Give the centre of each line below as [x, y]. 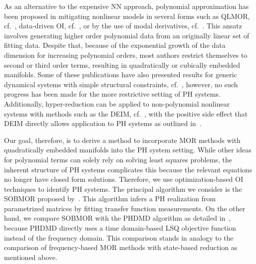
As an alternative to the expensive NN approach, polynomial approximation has [127, 6]
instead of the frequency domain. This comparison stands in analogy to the [119, 237]
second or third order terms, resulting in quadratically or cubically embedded [122, 65]
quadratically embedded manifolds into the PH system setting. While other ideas [128, 150]
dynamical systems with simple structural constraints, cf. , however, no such [121, 84]
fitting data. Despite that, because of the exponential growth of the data [115, 45]
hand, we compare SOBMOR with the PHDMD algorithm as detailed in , [118, 218]
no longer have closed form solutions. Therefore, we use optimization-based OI [124, 179]
